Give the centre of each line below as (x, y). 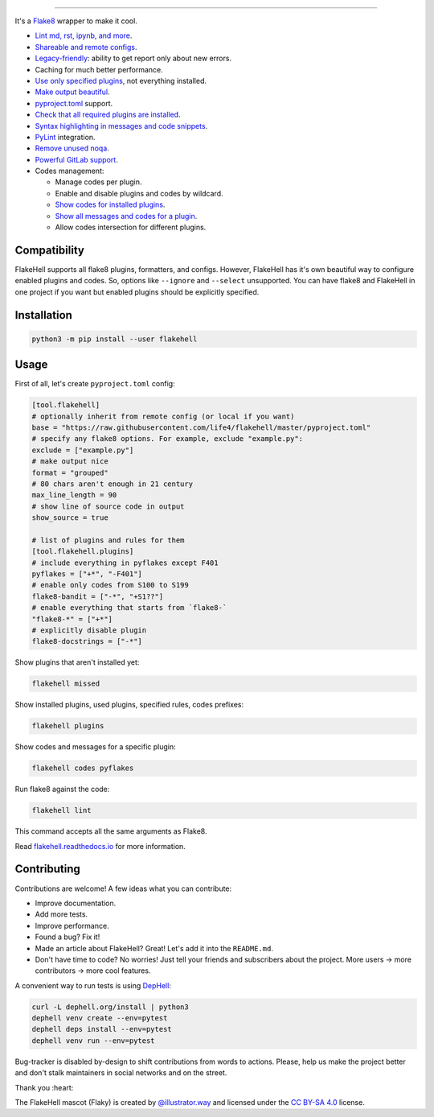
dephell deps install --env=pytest (102, 1029)
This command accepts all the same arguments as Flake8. (111, 831)
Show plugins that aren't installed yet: (77, 662)
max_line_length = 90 (74, 495)
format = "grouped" (70, 472)
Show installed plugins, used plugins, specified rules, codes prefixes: (129, 705)
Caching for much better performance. (99, 69)
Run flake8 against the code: (62, 789)
